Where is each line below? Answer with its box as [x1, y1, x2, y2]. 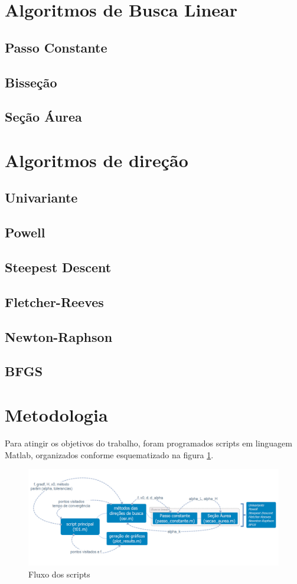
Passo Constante [5, 38, 107, 56]
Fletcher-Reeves [5, 292, 104, 311]
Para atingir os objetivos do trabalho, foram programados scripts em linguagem [5, 436, 292, 449]
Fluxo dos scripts [28, 567, 90, 580]
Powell [5, 223, 45, 242]
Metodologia [5, 402, 108, 426]
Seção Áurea [5, 107, 82, 126]
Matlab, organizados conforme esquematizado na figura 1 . [5, 448, 214, 461]
